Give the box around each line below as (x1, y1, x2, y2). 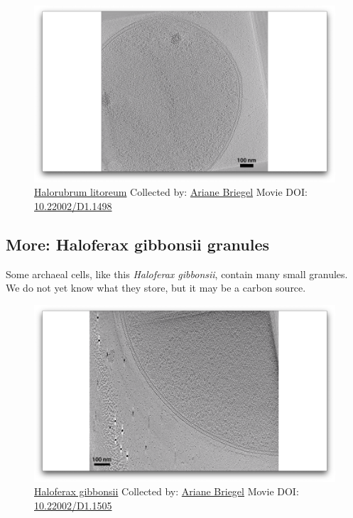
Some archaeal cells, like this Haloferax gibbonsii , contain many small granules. (6, 266, 348, 281)
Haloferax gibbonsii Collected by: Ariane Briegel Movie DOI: (34, 484, 299, 499)
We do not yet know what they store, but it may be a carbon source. (6, 280, 306, 295)
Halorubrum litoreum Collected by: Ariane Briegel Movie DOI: (34, 184, 308, 199)
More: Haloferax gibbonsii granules (6, 233, 270, 255)
